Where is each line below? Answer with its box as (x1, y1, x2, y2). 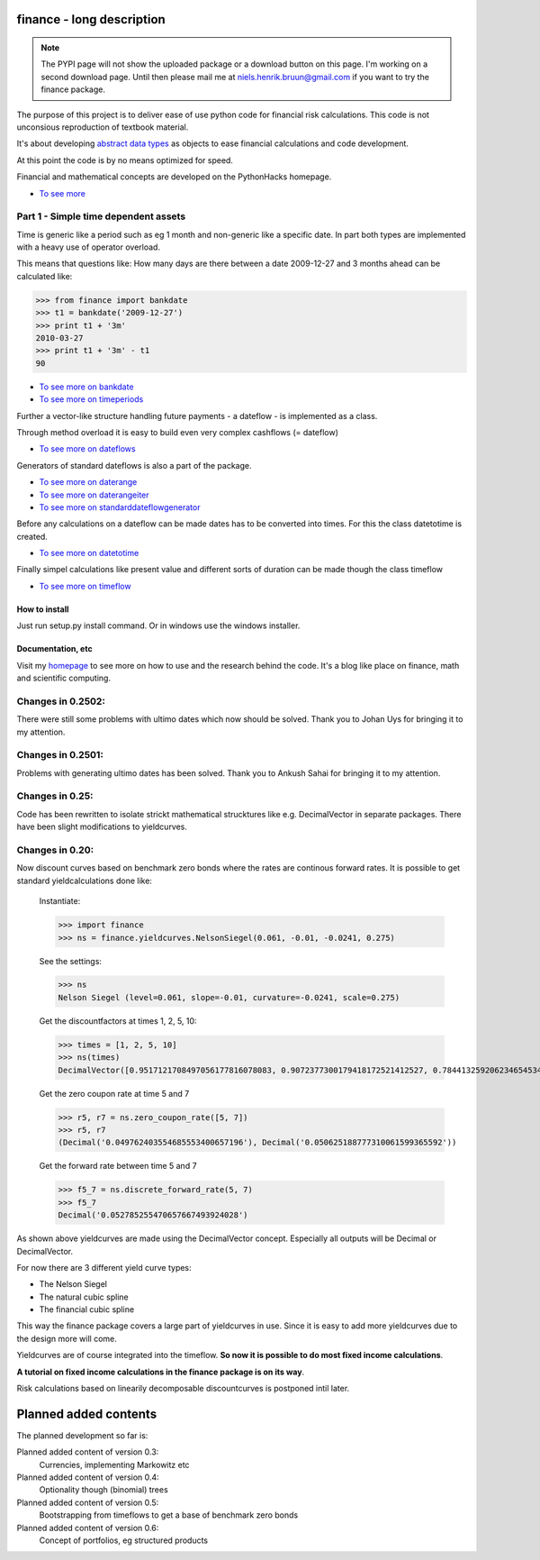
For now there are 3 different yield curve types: (16, 1262, 193, 1273)
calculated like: (16, 270, 73, 281)
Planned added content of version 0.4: (16, 1472, 159, 1482)
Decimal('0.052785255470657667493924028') (58, 1210, 248, 1220)
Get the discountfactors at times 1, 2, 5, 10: (39, 1015, 197, 1026)
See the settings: (39, 955, 103, 966)
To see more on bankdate (39, 381, 134, 392)
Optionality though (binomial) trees (39, 1484, 168, 1495)
